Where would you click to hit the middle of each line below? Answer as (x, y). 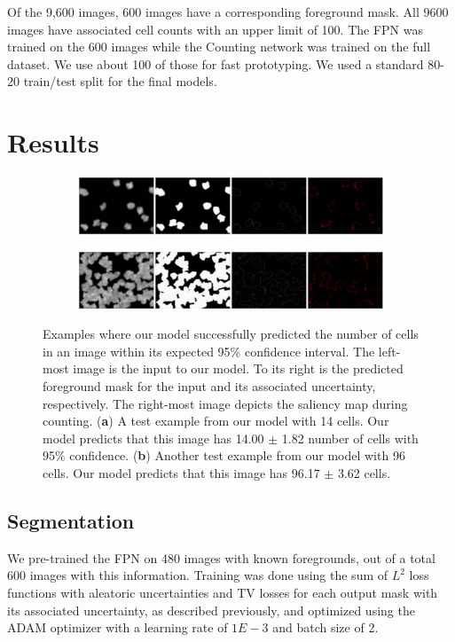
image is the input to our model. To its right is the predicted (238, 368)
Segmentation (71, 521)
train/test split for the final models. (120, 81)
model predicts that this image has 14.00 (153, 438)
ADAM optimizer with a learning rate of (118, 627)
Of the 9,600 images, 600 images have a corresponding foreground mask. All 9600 (228, 12)
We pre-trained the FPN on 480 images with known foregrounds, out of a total (221, 557)
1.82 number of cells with (350, 438)
